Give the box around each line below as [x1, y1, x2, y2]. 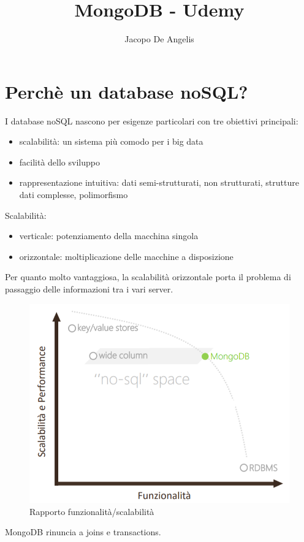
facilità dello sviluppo [19, 155, 100, 168]
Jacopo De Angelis [124, 32, 194, 45]
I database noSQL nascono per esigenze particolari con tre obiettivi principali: [5, 114, 298, 127]
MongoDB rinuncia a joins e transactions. [5, 525, 161, 538]
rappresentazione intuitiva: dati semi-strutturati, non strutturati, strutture [19, 176, 299, 189]
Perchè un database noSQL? [5, 78, 248, 104]
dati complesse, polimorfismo [19, 188, 128, 201]
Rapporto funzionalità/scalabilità [29, 505, 154, 517]
